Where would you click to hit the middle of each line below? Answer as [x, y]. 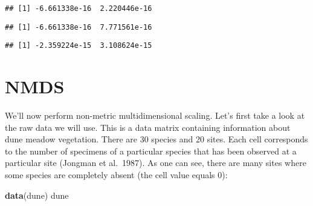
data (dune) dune [37, 195]
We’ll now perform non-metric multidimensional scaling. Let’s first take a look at [155, 115]
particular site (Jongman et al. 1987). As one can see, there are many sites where [156, 163]
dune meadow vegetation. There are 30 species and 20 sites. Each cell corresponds [156, 139]
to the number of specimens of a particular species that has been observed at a [151, 151]
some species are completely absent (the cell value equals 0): [116, 175]
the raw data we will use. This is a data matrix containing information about [148, 127]
